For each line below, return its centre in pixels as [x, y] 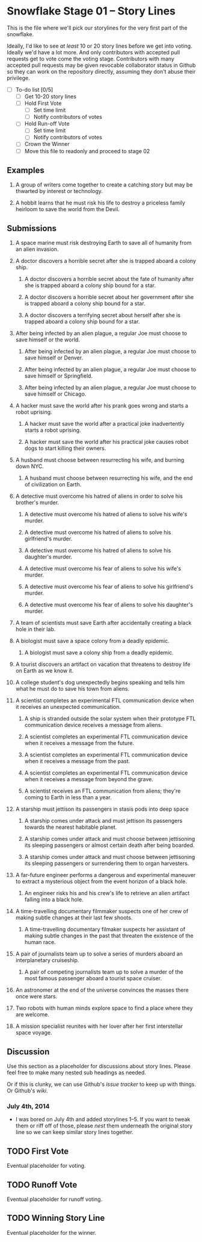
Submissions [32, 228]
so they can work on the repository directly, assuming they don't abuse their [101, 71]
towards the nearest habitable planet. [71, 827]
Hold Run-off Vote [47, 124]
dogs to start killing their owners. [65, 448]
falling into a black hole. [54, 899]
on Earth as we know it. [44, 671]
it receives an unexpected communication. [68, 707]
